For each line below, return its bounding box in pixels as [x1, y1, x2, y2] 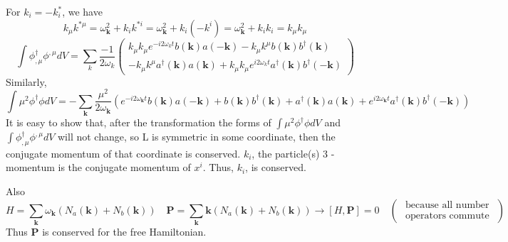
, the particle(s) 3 [252, 145, 328, 160]
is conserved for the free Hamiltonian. [42, 224, 207, 238]
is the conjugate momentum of [58, 160, 191, 175]
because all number [405, 200, 489, 211]
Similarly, [6, 74, 47, 89]
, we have [62, 4, 103, 18]
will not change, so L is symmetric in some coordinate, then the [57, 129, 336, 144]
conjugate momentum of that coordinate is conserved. [6, 145, 241, 160]
